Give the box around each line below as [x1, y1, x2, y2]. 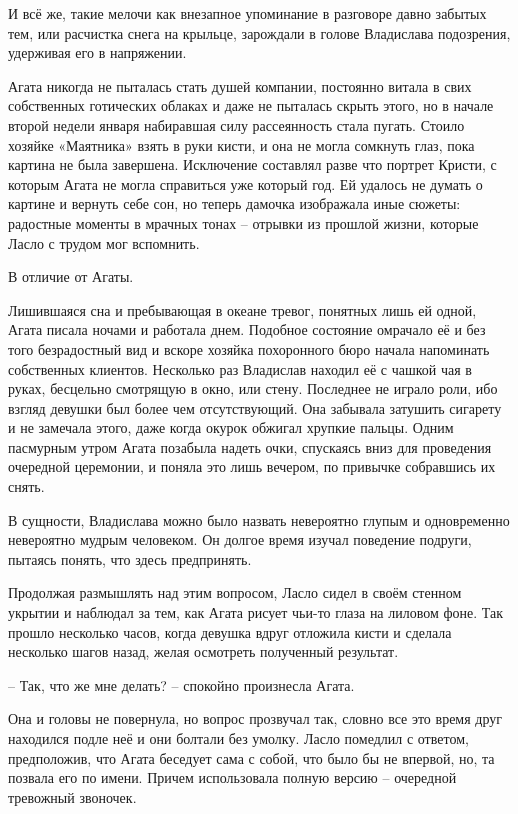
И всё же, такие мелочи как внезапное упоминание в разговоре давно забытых [8, 3, 487, 23]
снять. [8, 476, 45, 497]
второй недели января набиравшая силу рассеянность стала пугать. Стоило [8, 114, 465, 135]
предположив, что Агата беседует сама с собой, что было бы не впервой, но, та [8, 747, 495, 768]
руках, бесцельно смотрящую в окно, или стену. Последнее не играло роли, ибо [8, 378, 498, 399]
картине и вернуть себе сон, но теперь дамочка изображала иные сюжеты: [8, 193, 461, 214]
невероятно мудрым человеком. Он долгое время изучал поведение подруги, [8, 529, 472, 550]
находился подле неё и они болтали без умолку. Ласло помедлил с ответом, [8, 728, 469, 748]
